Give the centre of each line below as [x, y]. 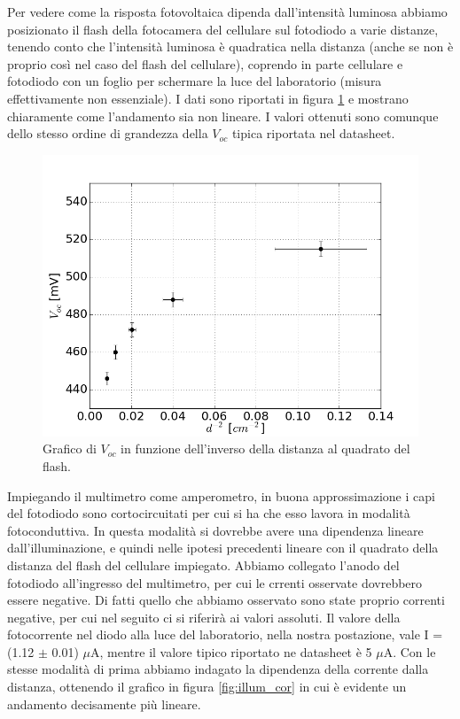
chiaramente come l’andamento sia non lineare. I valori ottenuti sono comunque [223, 116]
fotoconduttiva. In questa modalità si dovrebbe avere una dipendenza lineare [215, 530]
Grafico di [70, 448]
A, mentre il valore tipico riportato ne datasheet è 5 [231, 651]
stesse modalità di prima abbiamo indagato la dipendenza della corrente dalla [218, 669]
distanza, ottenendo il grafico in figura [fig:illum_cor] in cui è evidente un [207, 687]
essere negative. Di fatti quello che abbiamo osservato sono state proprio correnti [226, 600]
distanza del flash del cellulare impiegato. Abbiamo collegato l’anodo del [203, 564]
